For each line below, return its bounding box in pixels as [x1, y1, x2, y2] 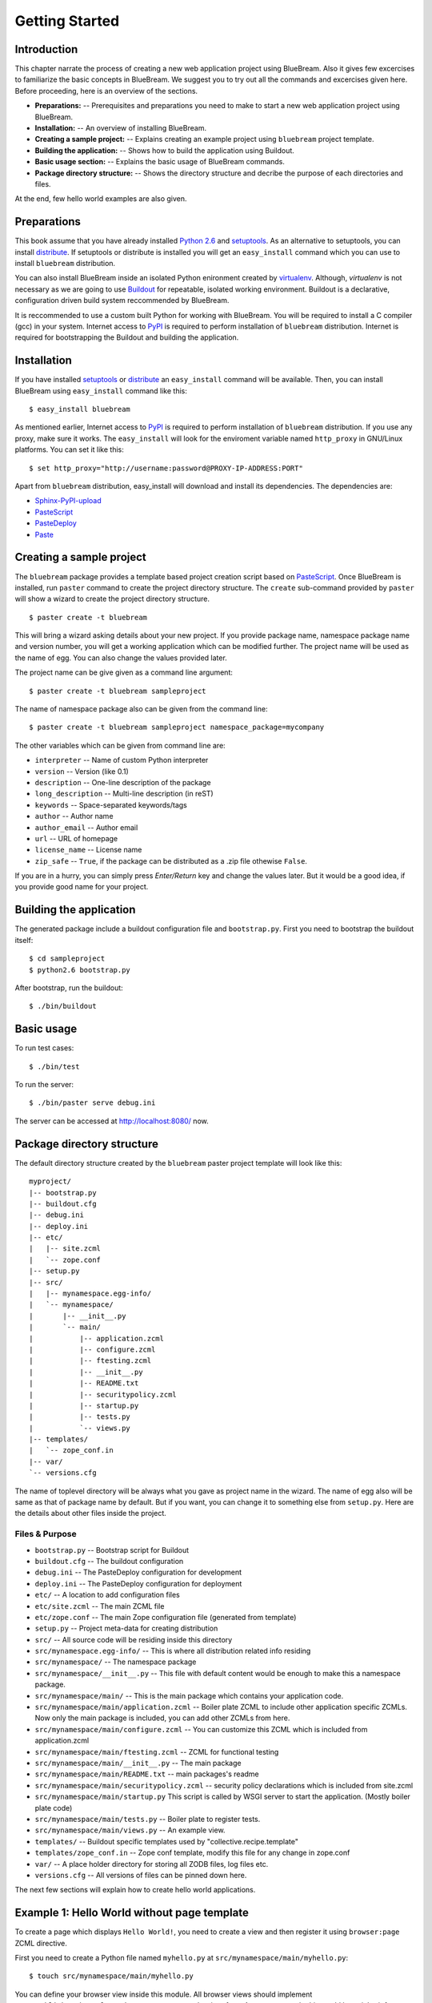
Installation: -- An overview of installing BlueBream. [34, 123, 207, 133]
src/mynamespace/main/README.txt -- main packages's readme [34, 1769, 259, 1779]
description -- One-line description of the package [34, 777, 211, 787]
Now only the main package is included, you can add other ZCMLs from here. [34, 1713, 290, 1723]
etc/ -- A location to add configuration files [34, 1590, 180, 1600]
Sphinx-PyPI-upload [34, 496, 102, 506]
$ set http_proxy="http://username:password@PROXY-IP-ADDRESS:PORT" [29, 463, 303, 473]
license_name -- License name [34, 845, 142, 855]
